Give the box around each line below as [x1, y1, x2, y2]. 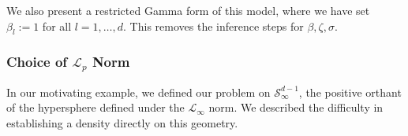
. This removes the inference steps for [123, 17, 304, 34]
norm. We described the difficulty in [208, 99, 384, 116]
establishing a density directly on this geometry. [6, 114, 238, 130]
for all [42, 17, 72, 34]
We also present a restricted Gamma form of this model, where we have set [6, 2, 370, 18]
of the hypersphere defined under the [6, 99, 185, 116]
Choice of [6, 52, 68, 72]
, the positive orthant [298, 83, 402, 100]
